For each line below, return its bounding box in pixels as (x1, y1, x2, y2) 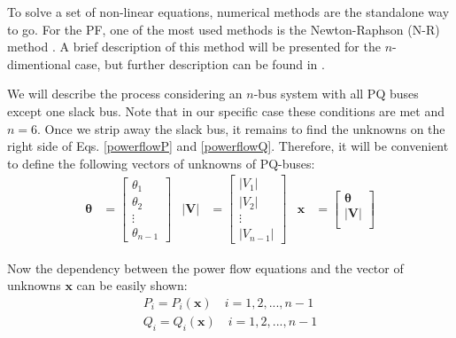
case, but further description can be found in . (74, 54, 325, 73)
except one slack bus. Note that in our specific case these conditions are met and (7, 101, 444, 120)
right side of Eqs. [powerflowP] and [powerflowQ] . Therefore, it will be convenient (7, 137, 449, 155)
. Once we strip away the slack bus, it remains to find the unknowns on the (37, 119, 445, 138)
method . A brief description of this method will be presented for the (7, 37, 381, 56)
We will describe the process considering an (7, 84, 243, 103)
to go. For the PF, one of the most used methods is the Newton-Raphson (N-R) (7, 20, 440, 38)
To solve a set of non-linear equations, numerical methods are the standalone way (7, 3, 450, 20)
